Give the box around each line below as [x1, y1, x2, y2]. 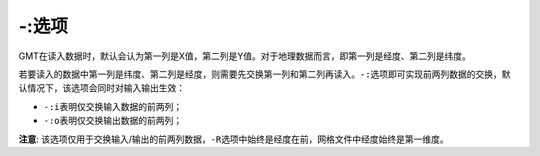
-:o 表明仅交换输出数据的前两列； [43, 115, 183, 127]
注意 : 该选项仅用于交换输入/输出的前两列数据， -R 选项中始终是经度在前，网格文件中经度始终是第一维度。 [18, 133, 449, 145]
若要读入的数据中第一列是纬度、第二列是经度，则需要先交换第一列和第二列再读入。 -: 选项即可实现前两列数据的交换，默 [18, 68, 511, 80]
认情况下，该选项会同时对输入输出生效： [18, 82, 185, 94]
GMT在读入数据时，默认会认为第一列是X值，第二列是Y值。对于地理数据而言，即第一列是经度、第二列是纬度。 [18, 50, 472, 62]
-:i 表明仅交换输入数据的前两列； [43, 100, 183, 112]
